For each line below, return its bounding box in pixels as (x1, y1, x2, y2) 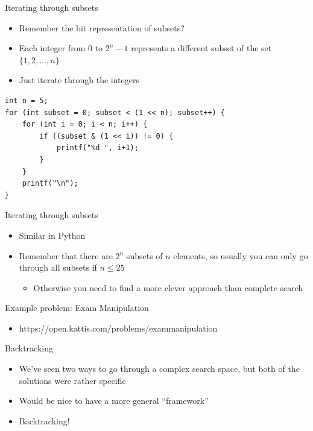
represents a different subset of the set (131, 42, 272, 54)
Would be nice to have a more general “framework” (19, 394, 209, 407)
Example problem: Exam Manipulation (5, 301, 149, 314)
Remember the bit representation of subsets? (19, 21, 185, 34)
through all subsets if (19, 261, 97, 274)
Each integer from (19, 42, 86, 54)
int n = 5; (5, 96, 48, 105)
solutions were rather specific (19, 374, 126, 386)
